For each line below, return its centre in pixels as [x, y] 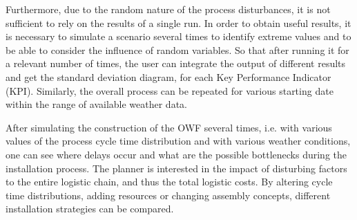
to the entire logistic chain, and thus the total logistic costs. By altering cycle [169, 182]
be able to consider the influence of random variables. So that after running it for [177, 49]
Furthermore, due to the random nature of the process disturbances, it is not [168, 9]
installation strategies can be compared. [90, 209]
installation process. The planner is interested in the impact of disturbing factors [176, 168]
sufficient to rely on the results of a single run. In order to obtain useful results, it [178, 22]
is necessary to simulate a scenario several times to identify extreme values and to [178, 36]
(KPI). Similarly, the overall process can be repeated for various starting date [170, 90]
